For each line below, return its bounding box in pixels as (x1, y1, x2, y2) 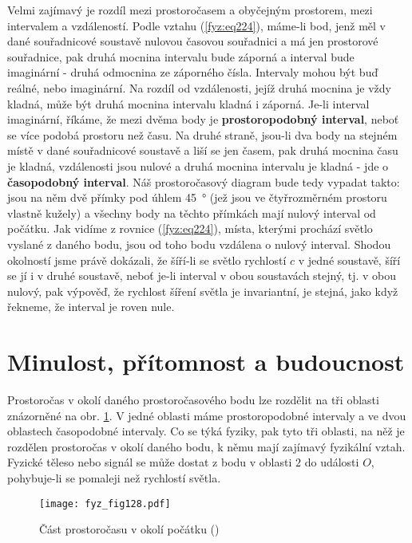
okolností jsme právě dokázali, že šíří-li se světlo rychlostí (7, 251, 287, 268)
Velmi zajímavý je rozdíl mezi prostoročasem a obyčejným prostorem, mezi (7, 2, 373, 18)
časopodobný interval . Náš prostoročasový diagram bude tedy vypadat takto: (7, 173, 400, 190)
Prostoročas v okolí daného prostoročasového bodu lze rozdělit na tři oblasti (7, 392, 379, 407)
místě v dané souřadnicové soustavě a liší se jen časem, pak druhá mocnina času (7, 142, 398, 159)
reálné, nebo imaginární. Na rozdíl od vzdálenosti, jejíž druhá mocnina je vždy (7, 79, 391, 96)
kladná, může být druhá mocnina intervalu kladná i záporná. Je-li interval (7, 95, 370, 112)
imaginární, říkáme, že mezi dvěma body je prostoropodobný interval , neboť (7, 111, 399, 128)
